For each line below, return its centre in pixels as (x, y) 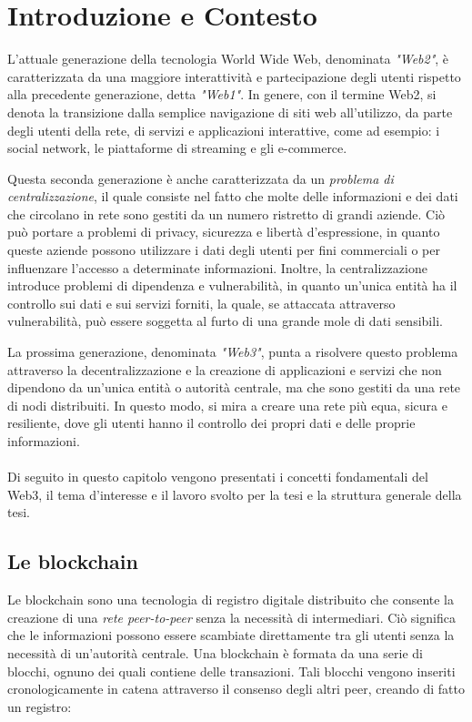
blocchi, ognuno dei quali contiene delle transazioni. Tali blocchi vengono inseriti (231, 671)
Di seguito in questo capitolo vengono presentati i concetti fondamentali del (218, 477)
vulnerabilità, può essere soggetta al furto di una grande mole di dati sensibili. (225, 321)
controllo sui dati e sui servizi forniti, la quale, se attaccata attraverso (201, 303)
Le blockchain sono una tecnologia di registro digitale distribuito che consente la (231, 600)
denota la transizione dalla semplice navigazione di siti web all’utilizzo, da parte (230, 112)
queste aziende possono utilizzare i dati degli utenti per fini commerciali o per (224, 250)
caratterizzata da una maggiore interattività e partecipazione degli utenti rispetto (234, 76)
